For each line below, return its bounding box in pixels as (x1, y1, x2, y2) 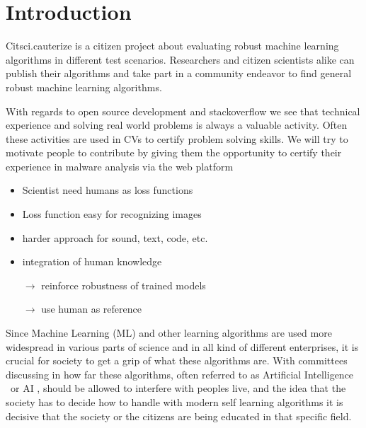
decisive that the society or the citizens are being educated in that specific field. (6, 408, 352, 423)
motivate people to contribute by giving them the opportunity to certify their (6, 145, 342, 160)
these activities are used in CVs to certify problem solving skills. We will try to (6, 131, 348, 146)
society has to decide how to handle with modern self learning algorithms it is (6, 395, 343, 409)
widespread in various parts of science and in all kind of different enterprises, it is (6, 339, 359, 354)
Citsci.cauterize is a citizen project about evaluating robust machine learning (6, 38, 339, 53)
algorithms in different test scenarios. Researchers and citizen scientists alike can (6, 52, 355, 66)
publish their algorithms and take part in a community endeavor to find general (6, 66, 352, 81)
